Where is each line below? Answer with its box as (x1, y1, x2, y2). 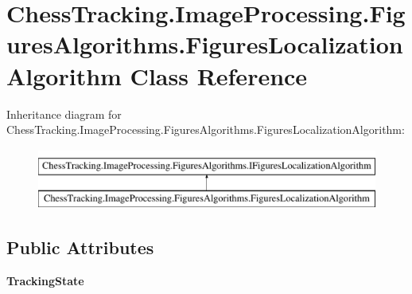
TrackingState (6, 272, 84, 289)
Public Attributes (6, 235, 154, 260)
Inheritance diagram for (6, 105, 122, 122)
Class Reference (130, 59, 308, 92)
